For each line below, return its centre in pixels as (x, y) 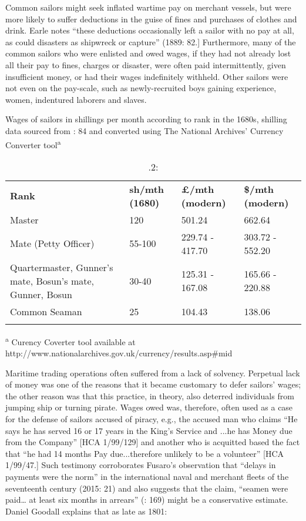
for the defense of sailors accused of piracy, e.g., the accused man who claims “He (152, 419)
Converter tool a (33, 143)
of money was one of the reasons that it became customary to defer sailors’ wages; (153, 384)
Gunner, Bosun (41, 294)
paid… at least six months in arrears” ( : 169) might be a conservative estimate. (147, 500)
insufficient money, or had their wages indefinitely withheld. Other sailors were (147, 76)
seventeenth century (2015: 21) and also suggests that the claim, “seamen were (147, 488)
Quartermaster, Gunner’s (62, 267)
